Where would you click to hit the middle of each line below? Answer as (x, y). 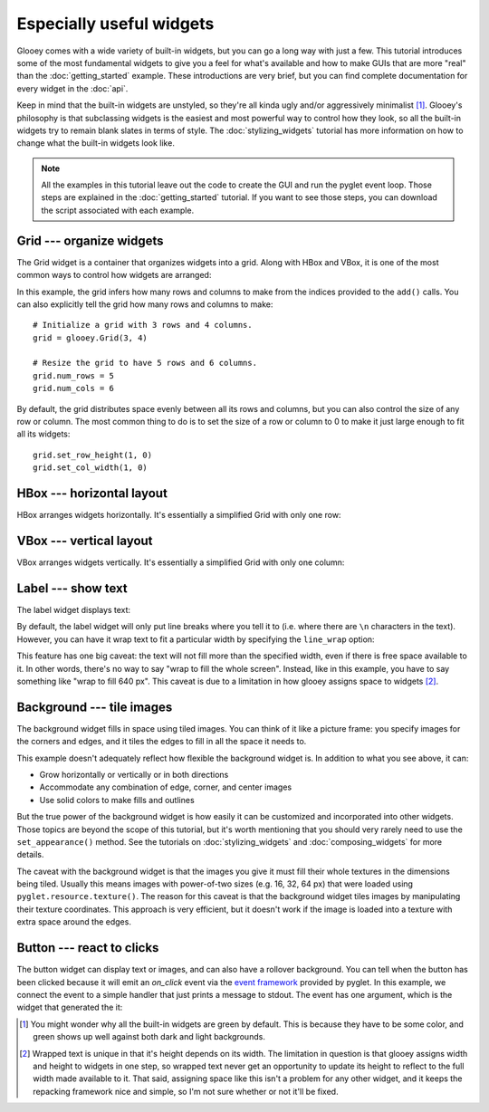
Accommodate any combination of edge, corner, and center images (166, 787)
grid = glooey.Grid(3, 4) (91, 338)
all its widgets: (43, 434)
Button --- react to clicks (88, 948)
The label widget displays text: (74, 609)
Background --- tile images (95, 707)
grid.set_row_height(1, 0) (93, 455)
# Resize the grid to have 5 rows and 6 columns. (145, 363)
